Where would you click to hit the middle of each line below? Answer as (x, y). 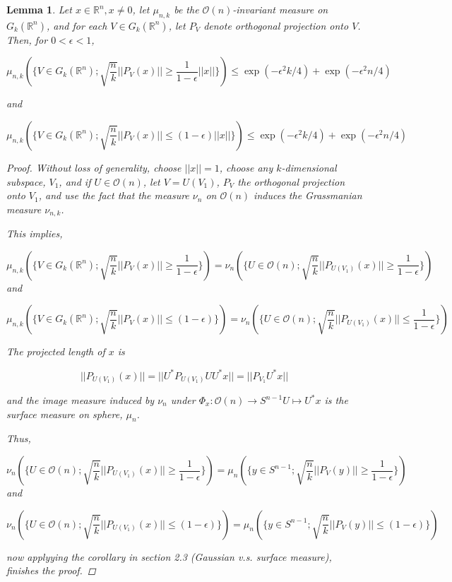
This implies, (35, 233)
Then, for (27, 39)
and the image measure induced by (81, 400)
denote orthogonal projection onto (276, 25)
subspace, (26, 181)
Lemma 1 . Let (39, 9)
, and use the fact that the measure (114, 195)
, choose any (246, 167)
